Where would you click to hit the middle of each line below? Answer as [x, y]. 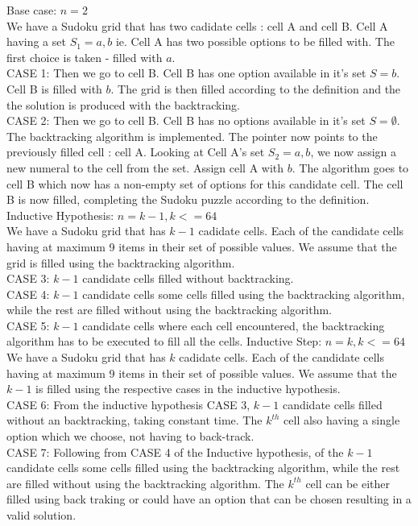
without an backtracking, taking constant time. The [135, 420]
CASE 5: [28, 325]
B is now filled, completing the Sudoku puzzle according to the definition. [188, 199]
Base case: [32, 10]
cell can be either [348, 483]
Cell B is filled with [54, 88]
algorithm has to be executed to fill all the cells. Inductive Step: [164, 341]
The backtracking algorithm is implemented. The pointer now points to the [192, 136]
